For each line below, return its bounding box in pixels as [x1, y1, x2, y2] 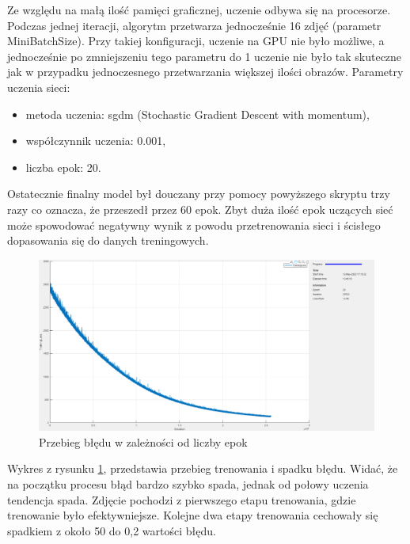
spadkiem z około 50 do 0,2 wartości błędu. [7, 522, 216, 538]
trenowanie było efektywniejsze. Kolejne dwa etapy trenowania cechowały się [7, 507, 378, 523]
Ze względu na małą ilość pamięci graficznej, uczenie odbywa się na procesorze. [7, 2, 391, 17]
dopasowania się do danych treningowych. [7, 232, 209, 249]
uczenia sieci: [7, 78, 70, 95]
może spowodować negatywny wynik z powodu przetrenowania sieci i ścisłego [7, 216, 381, 233]
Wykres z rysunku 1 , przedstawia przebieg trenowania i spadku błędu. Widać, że [7, 460, 398, 477]
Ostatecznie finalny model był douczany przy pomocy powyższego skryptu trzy [7, 185, 390, 202]
